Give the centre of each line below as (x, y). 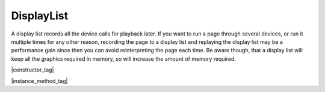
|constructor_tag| (32, 70)
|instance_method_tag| (39, 81)
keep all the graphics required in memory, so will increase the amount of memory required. (123, 59)
